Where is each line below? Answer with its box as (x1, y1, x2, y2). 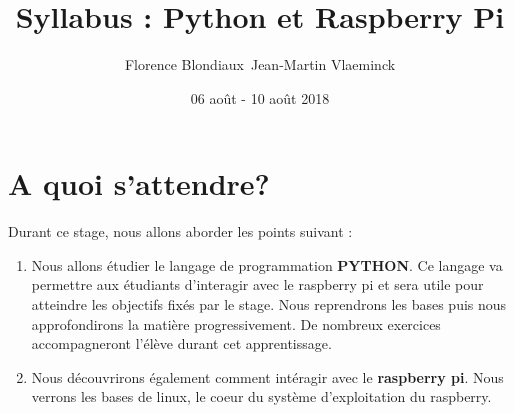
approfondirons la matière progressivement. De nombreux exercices (31, 313, 441, 334)
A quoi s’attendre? (8, 163, 270, 204)
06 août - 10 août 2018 (190, 87, 330, 108)
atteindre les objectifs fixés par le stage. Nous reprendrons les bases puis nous (31, 294, 507, 315)
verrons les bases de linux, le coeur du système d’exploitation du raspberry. (31, 386, 492, 407)
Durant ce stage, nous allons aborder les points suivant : (8, 221, 353, 242)
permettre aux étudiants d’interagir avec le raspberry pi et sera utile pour (31, 274, 484, 295)
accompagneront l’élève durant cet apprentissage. (31, 333, 332, 354)
